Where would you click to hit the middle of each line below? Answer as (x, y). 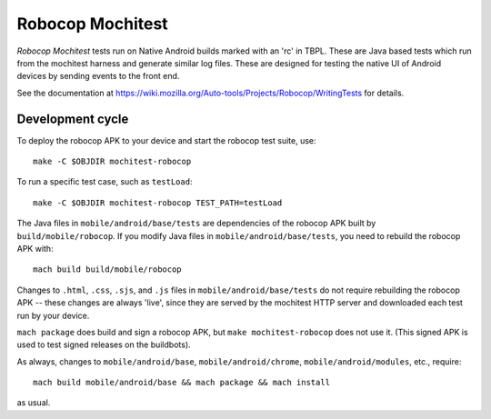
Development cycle (73, 119)
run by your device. (53, 315)
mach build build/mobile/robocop (107, 269)
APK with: (35, 248)
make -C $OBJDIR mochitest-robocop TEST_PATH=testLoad (158, 203)
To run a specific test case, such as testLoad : (105, 182)
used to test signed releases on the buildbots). (104, 344)
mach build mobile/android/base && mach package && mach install (182, 383)
